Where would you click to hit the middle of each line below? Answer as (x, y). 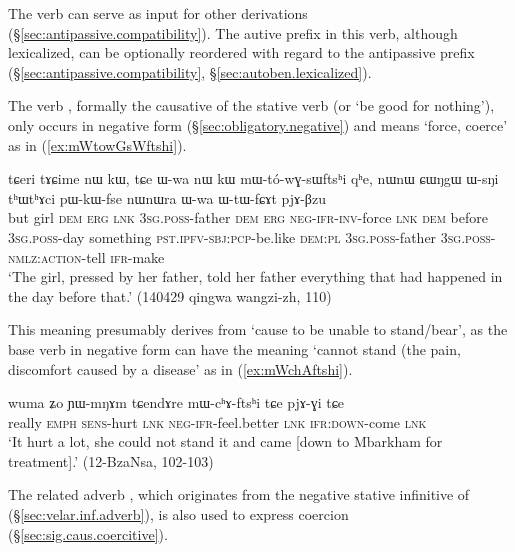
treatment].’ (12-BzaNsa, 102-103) (111, 460)
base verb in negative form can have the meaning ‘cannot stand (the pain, (234, 348)
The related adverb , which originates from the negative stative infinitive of (239, 494)
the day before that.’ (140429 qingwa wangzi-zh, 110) (170, 295)
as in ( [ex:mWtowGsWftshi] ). (97, 144)
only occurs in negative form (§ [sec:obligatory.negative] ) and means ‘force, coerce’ (258, 124)
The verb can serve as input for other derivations (158, 13)
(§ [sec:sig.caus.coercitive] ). (88, 533)
